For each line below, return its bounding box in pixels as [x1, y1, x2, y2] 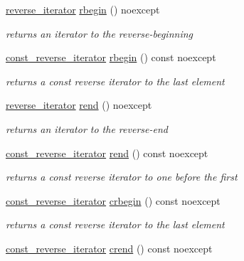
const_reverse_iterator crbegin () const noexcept [6, 193, 221, 208]
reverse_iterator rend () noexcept [6, 97, 152, 112]
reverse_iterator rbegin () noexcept [6, 2, 160, 16]
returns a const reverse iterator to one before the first [6, 169, 238, 184]
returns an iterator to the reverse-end [6, 121, 168, 136]
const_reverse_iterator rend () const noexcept [6, 145, 208, 160]
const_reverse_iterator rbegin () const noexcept [6, 50, 216, 65]
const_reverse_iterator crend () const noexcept [6, 240, 213, 255]
